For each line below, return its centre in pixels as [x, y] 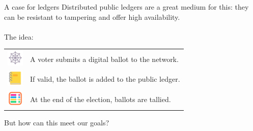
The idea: [19, 36]
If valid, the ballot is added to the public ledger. [105, 79]
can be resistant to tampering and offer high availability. [92, 17]
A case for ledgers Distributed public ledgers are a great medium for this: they [126, 7]
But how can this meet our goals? [57, 122]
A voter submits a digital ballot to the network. [104, 59]
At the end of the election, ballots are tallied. [101, 99]
